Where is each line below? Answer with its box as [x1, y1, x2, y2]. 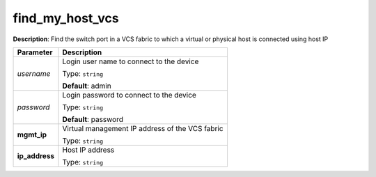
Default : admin [62, 81, 111, 91]
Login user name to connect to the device [62, 56, 199, 66]
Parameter [17, 47, 53, 57]
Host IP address [62, 145, 115, 155]
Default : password [62, 114, 123, 124]
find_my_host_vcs [13, 10, 119, 26]
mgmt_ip [17, 130, 47, 139]
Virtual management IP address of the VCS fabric [62, 123, 224, 133]
